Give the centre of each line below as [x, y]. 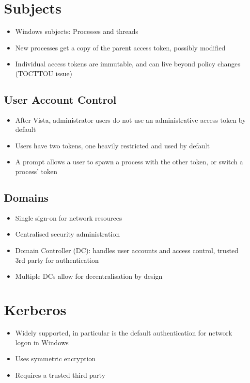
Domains [26, 198]
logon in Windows [42, 342]
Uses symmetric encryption [55, 359]
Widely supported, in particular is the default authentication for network [124, 332]
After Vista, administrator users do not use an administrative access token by [131, 120]
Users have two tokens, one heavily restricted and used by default [112, 145]
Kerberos [35, 310]
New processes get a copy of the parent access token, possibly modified [120, 47]
